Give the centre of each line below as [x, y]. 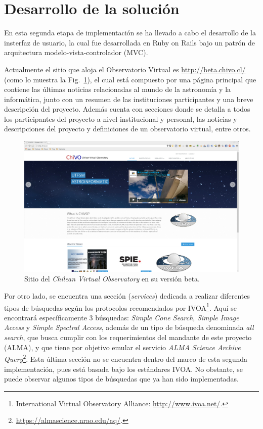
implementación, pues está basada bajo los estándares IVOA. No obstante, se [123, 369]
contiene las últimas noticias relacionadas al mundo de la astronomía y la [118, 89]
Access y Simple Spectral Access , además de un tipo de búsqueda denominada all [129, 327]
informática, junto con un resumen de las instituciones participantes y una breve [129, 99]
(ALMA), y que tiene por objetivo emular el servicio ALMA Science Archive [122, 347]
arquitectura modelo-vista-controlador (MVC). [76, 52]
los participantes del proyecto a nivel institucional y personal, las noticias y [121, 118]
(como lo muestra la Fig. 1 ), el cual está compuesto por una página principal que [130, 79]
